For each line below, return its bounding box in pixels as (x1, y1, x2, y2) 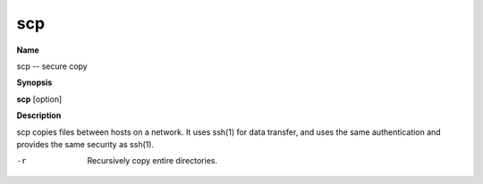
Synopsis (16, 77, 53, 88)
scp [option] (16, 94, 63, 105)
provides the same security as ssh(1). (16, 138, 155, 149)
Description (16, 110, 62, 121)
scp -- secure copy (16, 61, 89, 71)
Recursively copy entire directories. (87, 155, 218, 166)
